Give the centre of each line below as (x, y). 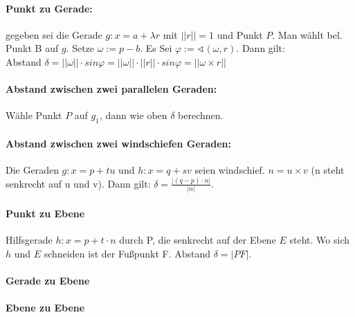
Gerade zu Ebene (48, 280)
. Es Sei (156, 48)
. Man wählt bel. (307, 34)
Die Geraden (32, 169)
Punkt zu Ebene (45, 213)
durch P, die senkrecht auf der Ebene (198, 239)
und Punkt (240, 34)
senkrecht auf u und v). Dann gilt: (78, 183)
